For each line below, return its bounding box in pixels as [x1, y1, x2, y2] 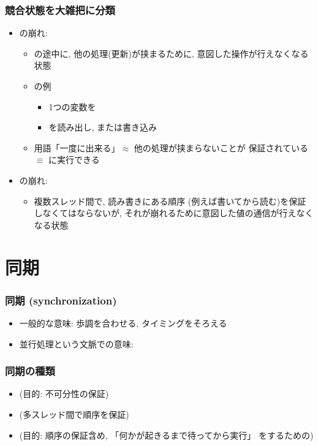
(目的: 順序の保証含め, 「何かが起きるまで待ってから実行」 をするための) [19, 428, 314, 441]
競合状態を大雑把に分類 [5, 2, 115, 17]
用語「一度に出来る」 [34, 141, 120, 154]
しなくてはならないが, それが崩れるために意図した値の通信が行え [34, 206, 297, 219]
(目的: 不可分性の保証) [19, 387, 109, 400]
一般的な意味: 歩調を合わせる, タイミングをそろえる [19, 316, 227, 329]
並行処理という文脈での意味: [19, 337, 134, 350]
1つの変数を [48, 100, 96, 113]
